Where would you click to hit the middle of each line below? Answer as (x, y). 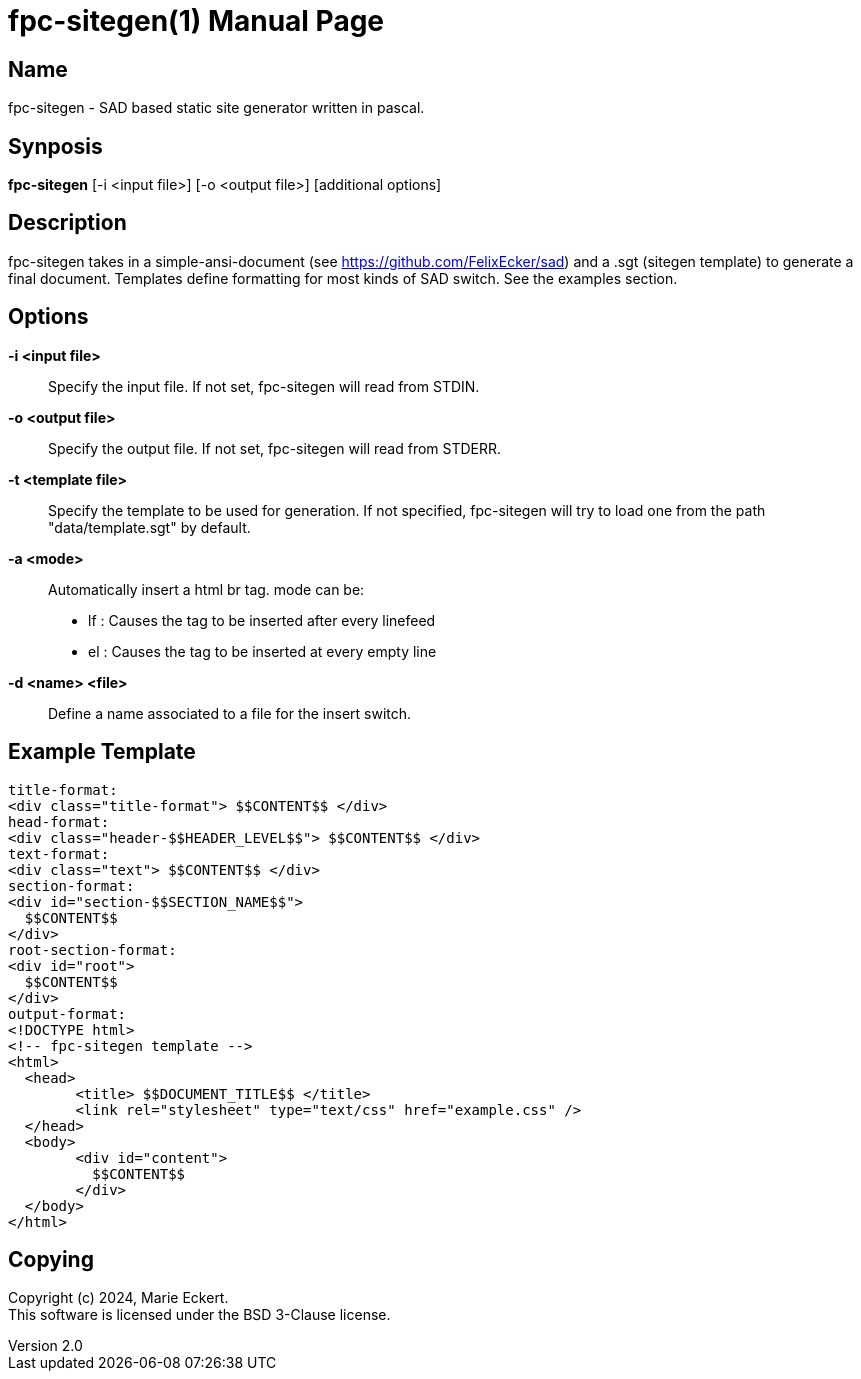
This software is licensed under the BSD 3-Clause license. (199, 1315)
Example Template (102, 752)
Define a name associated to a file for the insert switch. (230, 713)
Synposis (55, 146)
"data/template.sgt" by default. (149, 527)
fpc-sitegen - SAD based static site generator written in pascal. (216, 108)
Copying (51, 1259)
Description (67, 223)
